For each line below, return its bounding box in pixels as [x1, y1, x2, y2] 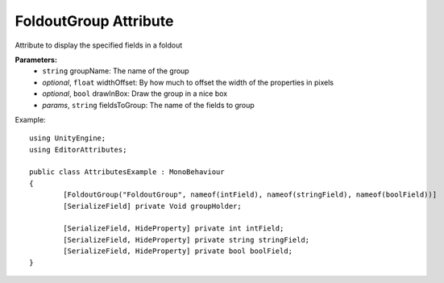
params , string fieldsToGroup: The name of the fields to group [42, 100, 255, 110]
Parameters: [15, 55, 58, 65]
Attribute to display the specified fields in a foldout [15, 40, 183, 50]
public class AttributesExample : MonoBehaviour [29, 168, 225, 177]
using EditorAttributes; [29, 145, 127, 154]
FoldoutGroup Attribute [15, 12, 174, 30]
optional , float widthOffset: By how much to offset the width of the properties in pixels [42, 77, 334, 87]
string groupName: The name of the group [42, 66, 189, 76]
